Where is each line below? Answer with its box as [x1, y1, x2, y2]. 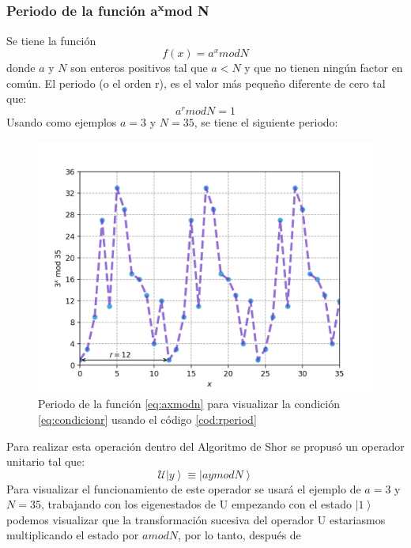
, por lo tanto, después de [178, 527, 301, 543]
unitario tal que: [6, 453, 85, 470]
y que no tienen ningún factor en [244, 59, 403, 76]
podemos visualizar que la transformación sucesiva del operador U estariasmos [6, 511, 386, 527]
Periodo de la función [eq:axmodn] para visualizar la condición [38, 395, 340, 412]
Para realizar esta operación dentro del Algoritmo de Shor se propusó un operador [6, 437, 405, 454]
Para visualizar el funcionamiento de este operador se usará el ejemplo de [6, 480, 361, 497]
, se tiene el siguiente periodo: [194, 114, 338, 130]
